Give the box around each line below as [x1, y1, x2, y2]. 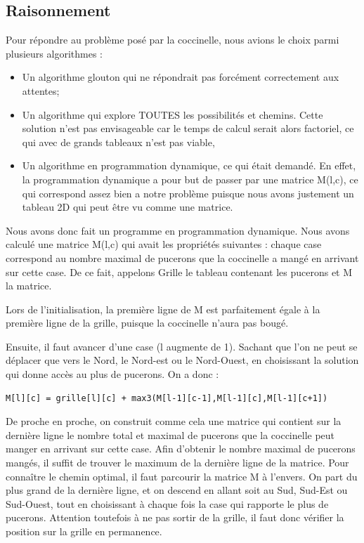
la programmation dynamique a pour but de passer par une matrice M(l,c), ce [22, 171, 358, 186]
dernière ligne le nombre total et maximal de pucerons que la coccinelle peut [6, 427, 335, 442]
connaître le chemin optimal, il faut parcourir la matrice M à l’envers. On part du [6, 469, 358, 483]
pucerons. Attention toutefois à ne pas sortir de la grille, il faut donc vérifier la [6, 510, 344, 525]
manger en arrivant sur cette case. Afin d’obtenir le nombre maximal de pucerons [6, 441, 356, 456]
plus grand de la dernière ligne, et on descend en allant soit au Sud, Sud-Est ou [6, 483, 348, 497]
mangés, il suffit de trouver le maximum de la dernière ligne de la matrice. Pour [6, 455, 349, 470]
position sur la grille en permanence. [6, 524, 162, 539]
